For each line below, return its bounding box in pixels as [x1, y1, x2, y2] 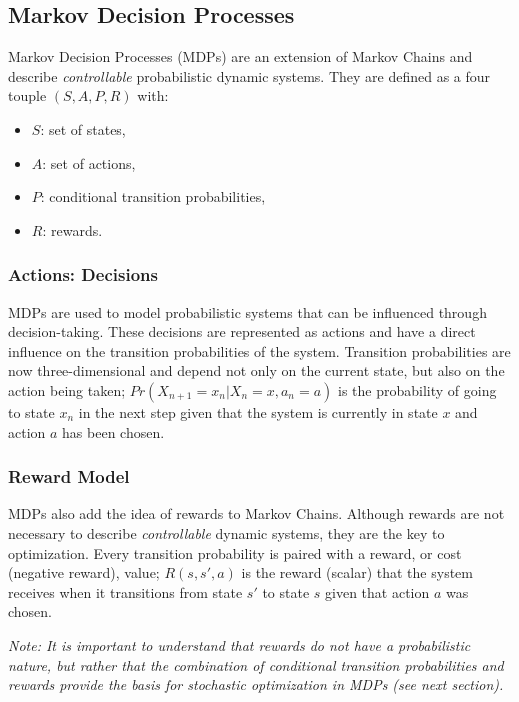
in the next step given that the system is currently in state [78, 401, 438, 422]
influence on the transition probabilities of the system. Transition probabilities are [8, 340, 511, 361]
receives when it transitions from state [8, 581, 243, 602]
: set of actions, [42, 152, 136, 173]
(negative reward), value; [8, 562, 160, 583]
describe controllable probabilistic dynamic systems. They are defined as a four [8, 65, 491, 86]
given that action [325, 581, 430, 602]
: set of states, [40, 118, 126, 139]
